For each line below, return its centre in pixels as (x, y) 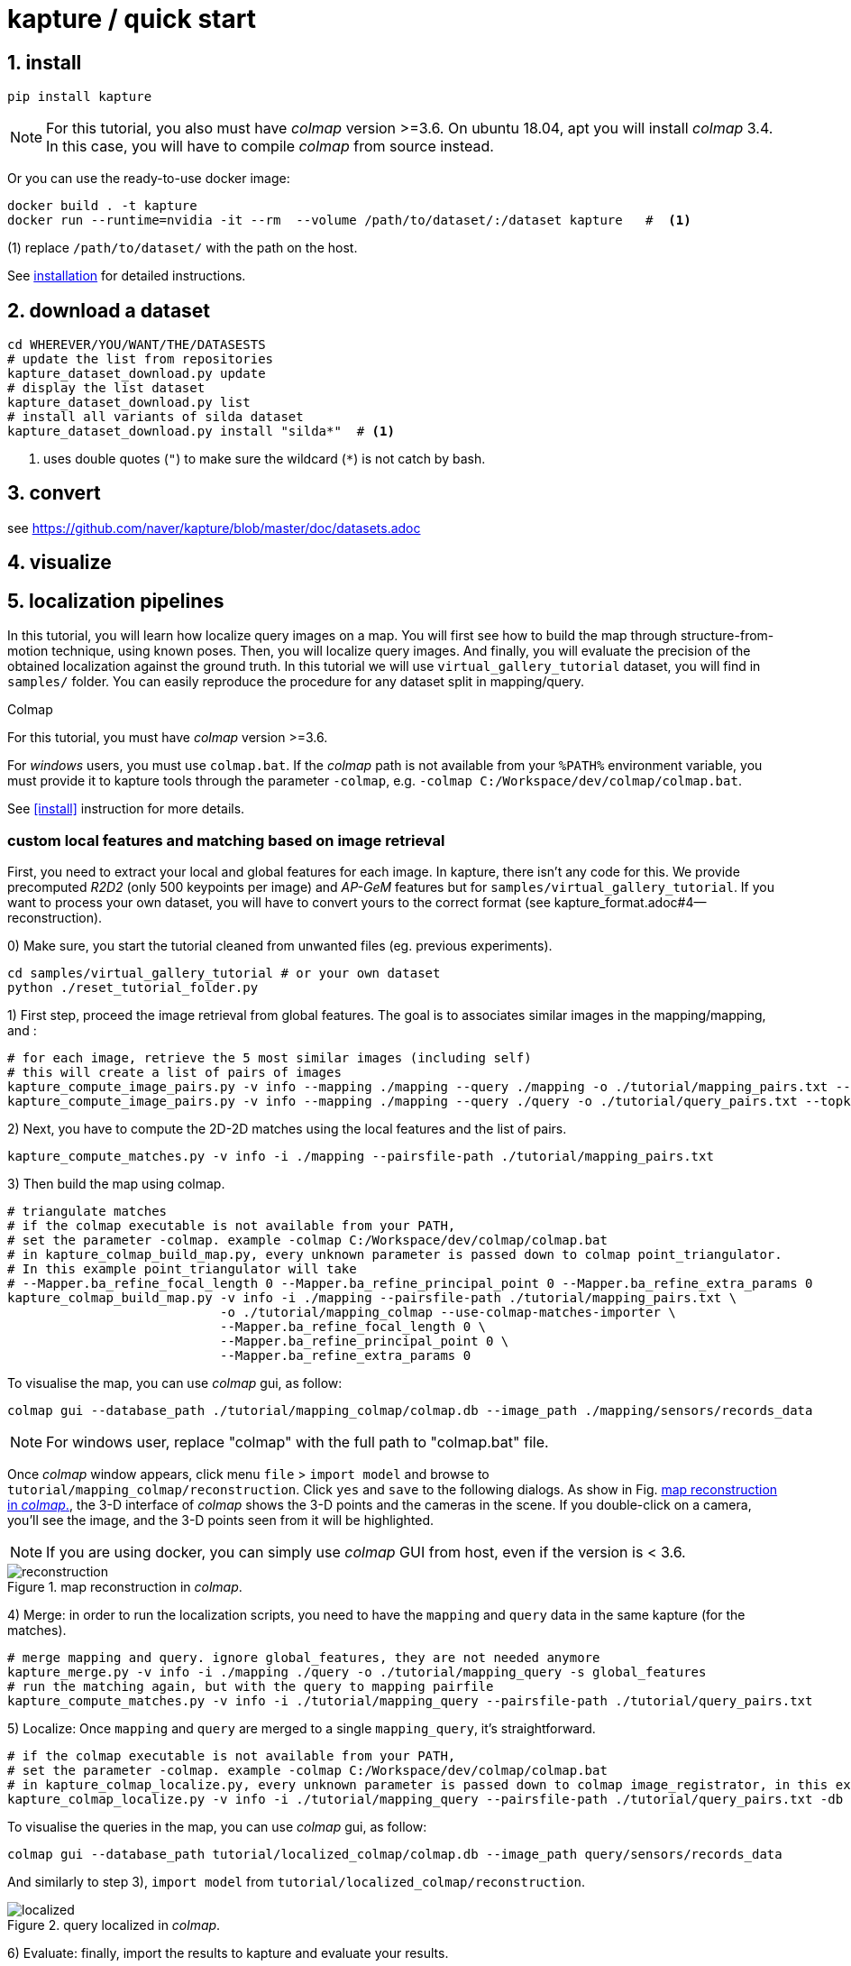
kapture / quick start (132, 19)
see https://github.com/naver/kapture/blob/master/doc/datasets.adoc (214, 528)
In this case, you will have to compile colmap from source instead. (270, 147)
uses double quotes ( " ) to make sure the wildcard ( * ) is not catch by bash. (265, 459)
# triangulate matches (87, 1211)
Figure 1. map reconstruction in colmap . (125, 1586)
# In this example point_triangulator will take (182, 1268)
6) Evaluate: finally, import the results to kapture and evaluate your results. (228, 1952)
